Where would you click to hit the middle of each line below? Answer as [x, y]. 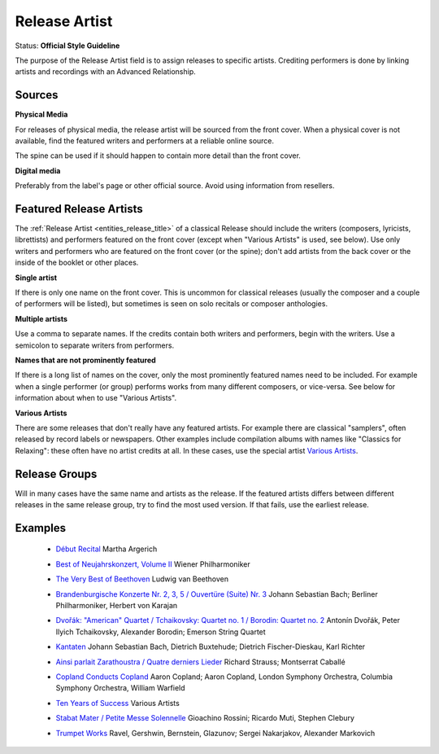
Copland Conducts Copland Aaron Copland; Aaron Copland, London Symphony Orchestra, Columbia [224, 677]
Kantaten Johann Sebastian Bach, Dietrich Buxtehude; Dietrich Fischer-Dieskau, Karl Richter [211, 647]
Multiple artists [41, 318]
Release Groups [56, 473]
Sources [37, 95]
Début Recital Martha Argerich [106, 549]
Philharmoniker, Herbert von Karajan [117, 605]
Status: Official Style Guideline [67, 46]
